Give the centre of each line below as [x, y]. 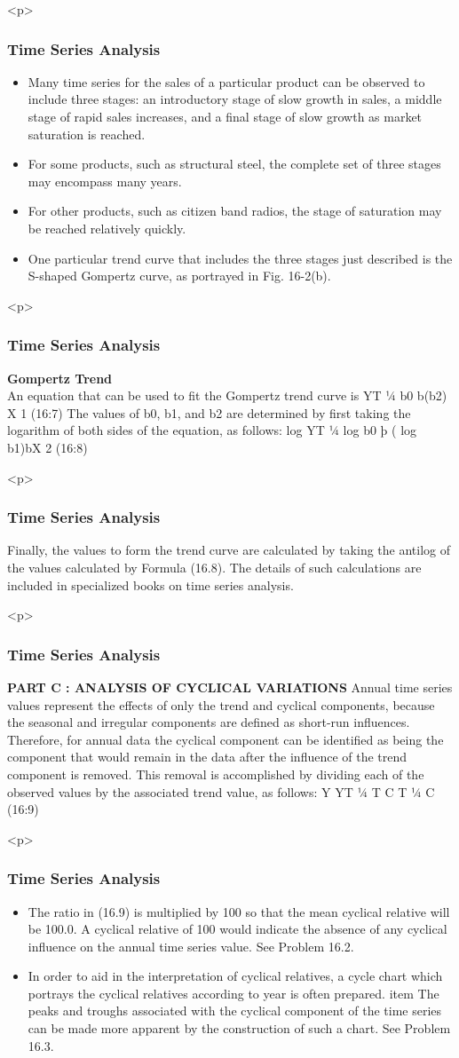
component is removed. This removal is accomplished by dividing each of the [216, 774]
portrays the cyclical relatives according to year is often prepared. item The [233, 993]
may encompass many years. [105, 181]
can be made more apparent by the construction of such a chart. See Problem [239, 1028]
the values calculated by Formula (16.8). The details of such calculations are [214, 567]
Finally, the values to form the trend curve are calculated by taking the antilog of [229, 550]
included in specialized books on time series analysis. [150, 584]
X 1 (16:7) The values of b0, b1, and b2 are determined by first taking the [209, 412]
